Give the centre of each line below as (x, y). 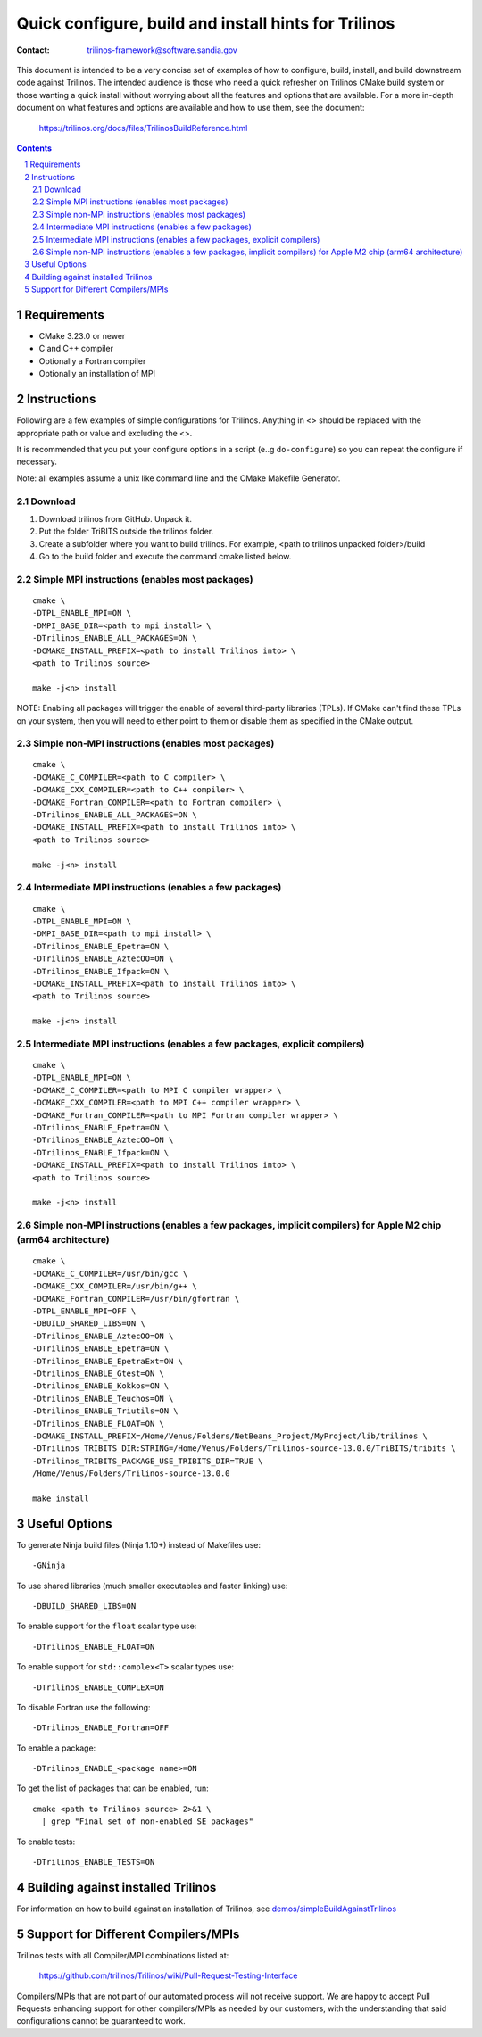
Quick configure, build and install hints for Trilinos (206, 23)
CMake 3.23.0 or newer (82, 336)
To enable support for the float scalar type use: (107, 1626)
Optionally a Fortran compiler (92, 360)
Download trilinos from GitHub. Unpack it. (115, 518)
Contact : (33, 50)
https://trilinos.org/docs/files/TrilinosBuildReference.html (143, 128)
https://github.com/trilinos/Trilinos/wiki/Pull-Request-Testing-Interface (168, 1975)
